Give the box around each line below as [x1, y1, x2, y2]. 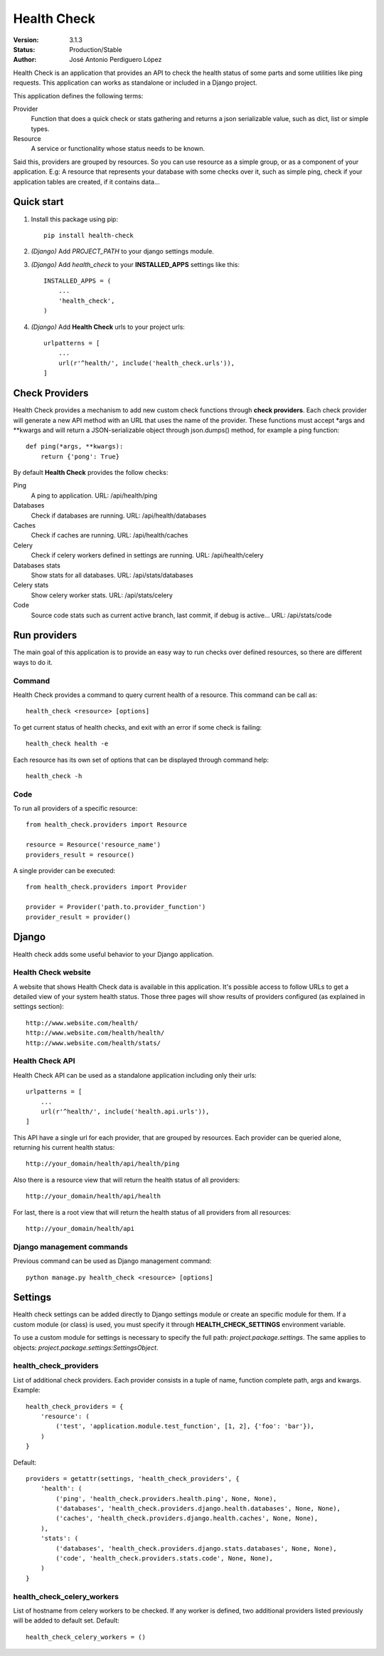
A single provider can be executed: [13, 866, 116, 875]
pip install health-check [43, 231, 134, 239]
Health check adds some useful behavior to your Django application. [13, 950, 214, 958]
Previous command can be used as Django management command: [13, 1257, 212, 1265]
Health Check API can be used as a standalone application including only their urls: [13, 1071, 257, 1079]
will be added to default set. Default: [13, 1616, 120, 1625]
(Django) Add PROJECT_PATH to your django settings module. [31, 247, 215, 256]
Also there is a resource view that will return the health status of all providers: [13, 1175, 240, 1184]
